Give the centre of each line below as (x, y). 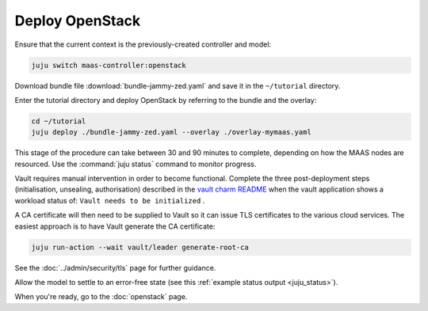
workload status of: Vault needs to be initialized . (110, 200)
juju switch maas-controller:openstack (109, 65)
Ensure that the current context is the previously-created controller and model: (143, 44)
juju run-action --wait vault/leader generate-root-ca (140, 247)
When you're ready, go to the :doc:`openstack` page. (101, 297)
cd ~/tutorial (59, 121)
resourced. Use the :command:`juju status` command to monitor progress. (136, 164)
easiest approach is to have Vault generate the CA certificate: (115, 226)
